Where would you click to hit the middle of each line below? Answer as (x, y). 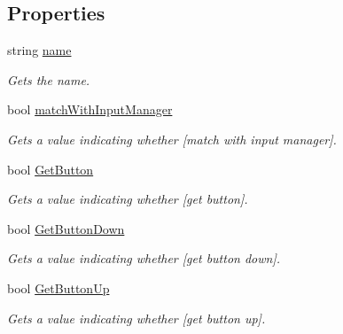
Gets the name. (49, 79)
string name (39, 50)
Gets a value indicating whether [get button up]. (136, 318)
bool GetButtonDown (66, 228)
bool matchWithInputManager (90, 109)
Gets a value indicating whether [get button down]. (144, 258)
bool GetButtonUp (58, 287)
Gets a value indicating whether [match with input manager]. (172, 139)
